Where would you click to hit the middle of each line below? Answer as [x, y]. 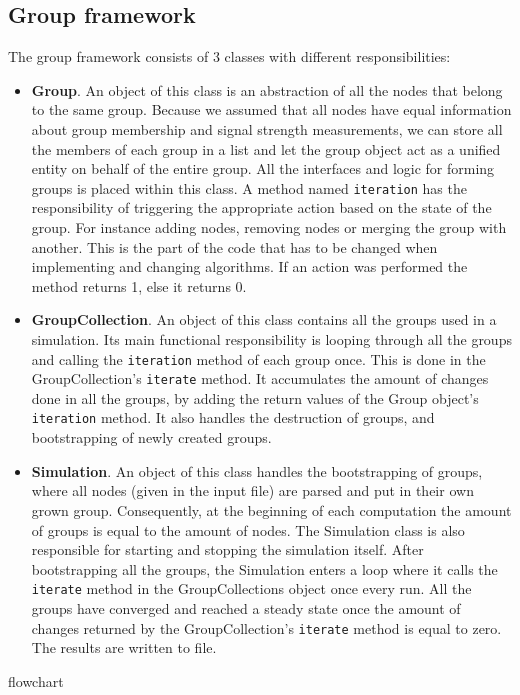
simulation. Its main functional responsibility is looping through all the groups [271, 338]
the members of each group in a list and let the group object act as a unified [266, 148]
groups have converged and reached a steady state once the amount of [246, 607]
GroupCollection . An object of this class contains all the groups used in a [264, 319]
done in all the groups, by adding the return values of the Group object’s [255, 397]
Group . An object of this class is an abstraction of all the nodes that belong [267, 89]
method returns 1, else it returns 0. [139, 285]
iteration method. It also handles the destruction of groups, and [233, 417]
